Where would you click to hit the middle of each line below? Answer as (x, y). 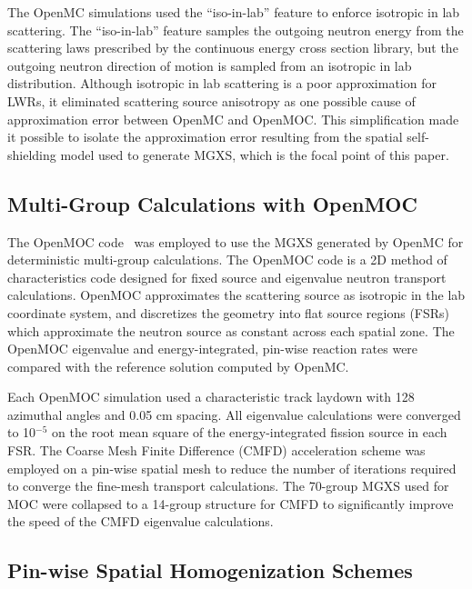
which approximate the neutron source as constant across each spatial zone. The (231, 330)
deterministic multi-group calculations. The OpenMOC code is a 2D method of (227, 260)
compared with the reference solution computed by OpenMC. (178, 366)
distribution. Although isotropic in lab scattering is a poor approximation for (222, 83)
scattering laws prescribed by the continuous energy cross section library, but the (233, 48)
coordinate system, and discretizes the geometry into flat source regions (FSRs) (229, 312)
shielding (32, 154)
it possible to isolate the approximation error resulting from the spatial (205, 137)
